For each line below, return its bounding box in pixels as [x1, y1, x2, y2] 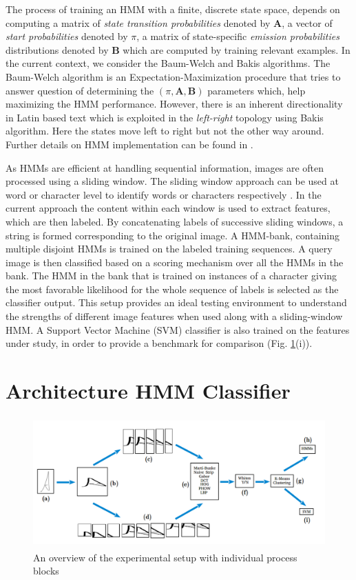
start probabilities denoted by [6, 29, 128, 43]
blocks [33, 563, 59, 578]
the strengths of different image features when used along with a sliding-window [6, 309, 343, 323]
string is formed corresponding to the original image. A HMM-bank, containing [6, 228, 340, 242]
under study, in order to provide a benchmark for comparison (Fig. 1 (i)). [6, 336, 313, 350]
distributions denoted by [6, 42, 109, 57]
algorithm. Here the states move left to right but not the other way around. [6, 123, 324, 138]
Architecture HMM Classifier [6, 377, 291, 405]
